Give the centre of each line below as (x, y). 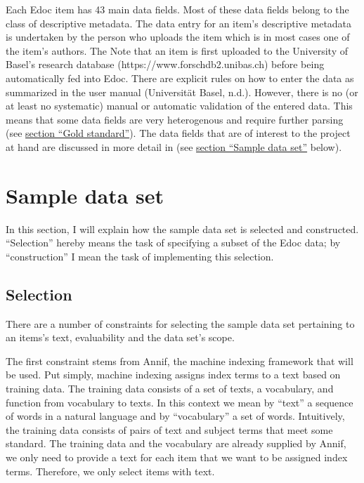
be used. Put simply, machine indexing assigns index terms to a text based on (173, 375)
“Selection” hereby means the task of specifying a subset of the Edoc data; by (173, 243)
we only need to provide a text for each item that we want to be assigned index (177, 457)
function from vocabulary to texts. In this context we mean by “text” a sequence (180, 402)
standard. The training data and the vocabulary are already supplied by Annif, (176, 443)
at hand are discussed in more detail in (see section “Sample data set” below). (174, 146)
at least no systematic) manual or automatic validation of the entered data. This (179, 106)
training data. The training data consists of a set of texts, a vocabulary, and (170, 389)
